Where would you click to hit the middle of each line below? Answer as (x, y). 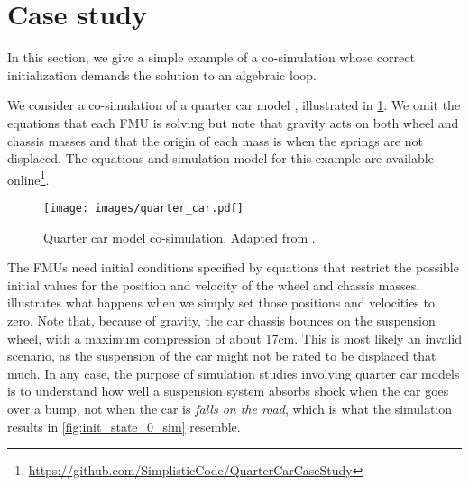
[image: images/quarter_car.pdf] (143, 208)
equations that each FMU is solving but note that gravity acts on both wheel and (233, 122)
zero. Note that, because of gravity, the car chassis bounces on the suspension (221, 320)
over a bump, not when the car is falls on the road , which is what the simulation (230, 408)
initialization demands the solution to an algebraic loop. (162, 74)
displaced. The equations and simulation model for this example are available (221, 158)
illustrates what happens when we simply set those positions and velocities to (221, 303)
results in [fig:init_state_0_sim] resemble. (124, 426)
